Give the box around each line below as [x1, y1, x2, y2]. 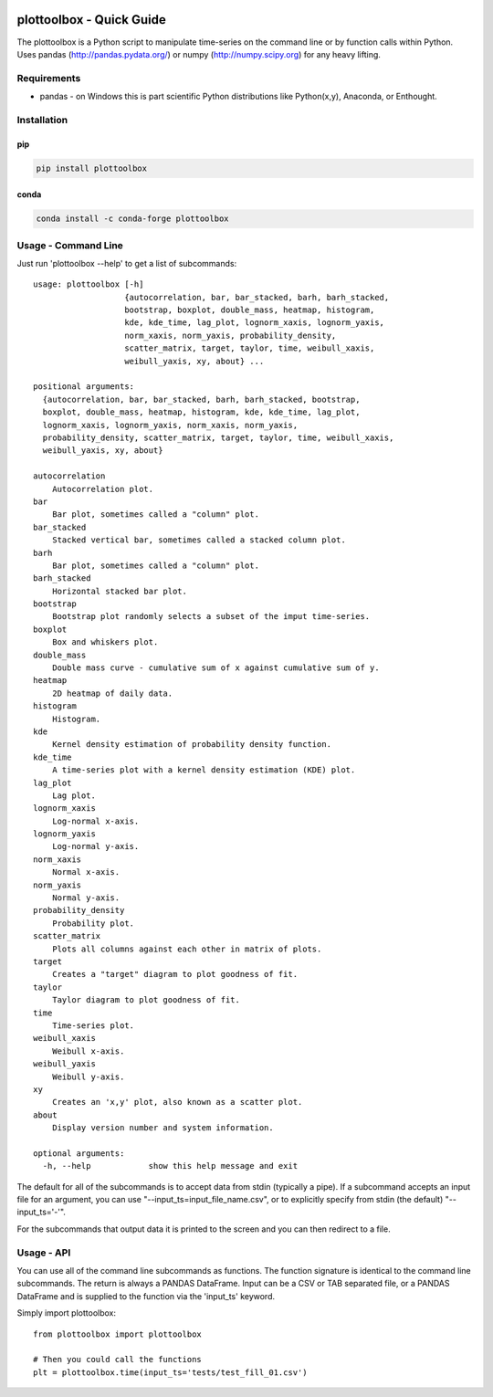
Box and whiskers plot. [51, 637, 159, 647]
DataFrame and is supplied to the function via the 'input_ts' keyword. [16, 1290, 276, 1301]
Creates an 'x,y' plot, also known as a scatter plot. [51, 1097, 303, 1108]
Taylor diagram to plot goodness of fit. [51, 995, 241, 1005]
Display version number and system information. [51, 1123, 274, 1133]
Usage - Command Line [16, 238, 123, 251]
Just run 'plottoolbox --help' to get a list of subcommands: [16, 257, 237, 268]
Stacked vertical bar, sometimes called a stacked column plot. [51, 535, 346, 545]
